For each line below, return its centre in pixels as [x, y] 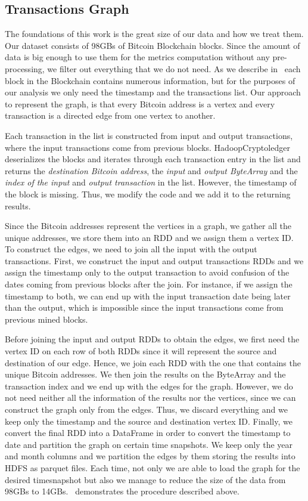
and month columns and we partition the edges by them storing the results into [150, 456]
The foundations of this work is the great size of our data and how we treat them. [154, 34]
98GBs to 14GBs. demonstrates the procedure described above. [122, 491]
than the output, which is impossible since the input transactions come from [144, 307]
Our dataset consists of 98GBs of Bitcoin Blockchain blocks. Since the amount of [153, 45]
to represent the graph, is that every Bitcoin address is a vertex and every [140, 103]
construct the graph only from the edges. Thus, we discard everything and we [146, 409]
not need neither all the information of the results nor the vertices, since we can [150, 398]
